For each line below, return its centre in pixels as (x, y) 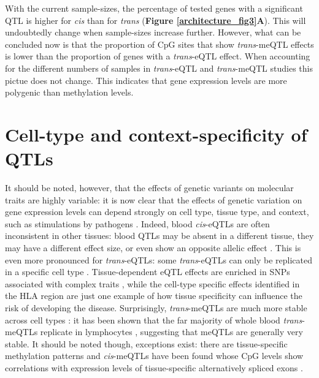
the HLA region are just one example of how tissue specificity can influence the (154, 296)
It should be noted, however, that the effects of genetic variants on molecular (149, 188)
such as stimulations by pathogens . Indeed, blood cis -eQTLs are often (137, 223)
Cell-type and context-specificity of (156, 134)
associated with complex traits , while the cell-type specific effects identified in (152, 283)
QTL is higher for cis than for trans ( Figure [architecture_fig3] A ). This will (156, 20)
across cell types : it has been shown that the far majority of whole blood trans (154, 319)
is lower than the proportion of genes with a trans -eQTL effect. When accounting (158, 56)
